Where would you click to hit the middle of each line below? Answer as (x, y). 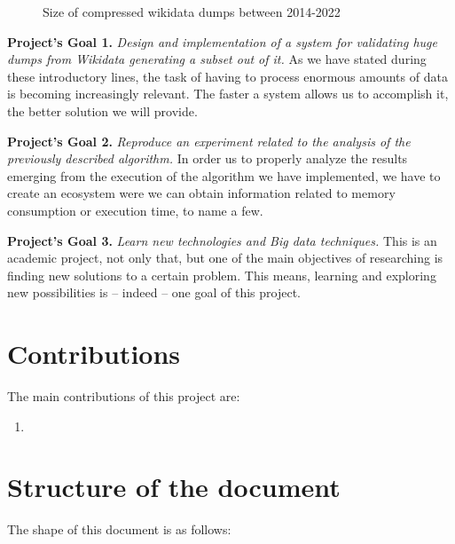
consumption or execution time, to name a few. (135, 210)
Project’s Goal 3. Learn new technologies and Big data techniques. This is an (222, 240)
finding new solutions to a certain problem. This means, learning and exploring (222, 275)
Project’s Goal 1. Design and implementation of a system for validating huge (223, 41)
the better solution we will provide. (102, 110)
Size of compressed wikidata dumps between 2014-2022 (192, 12)
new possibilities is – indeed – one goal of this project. (154, 292)
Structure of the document (174, 487)
